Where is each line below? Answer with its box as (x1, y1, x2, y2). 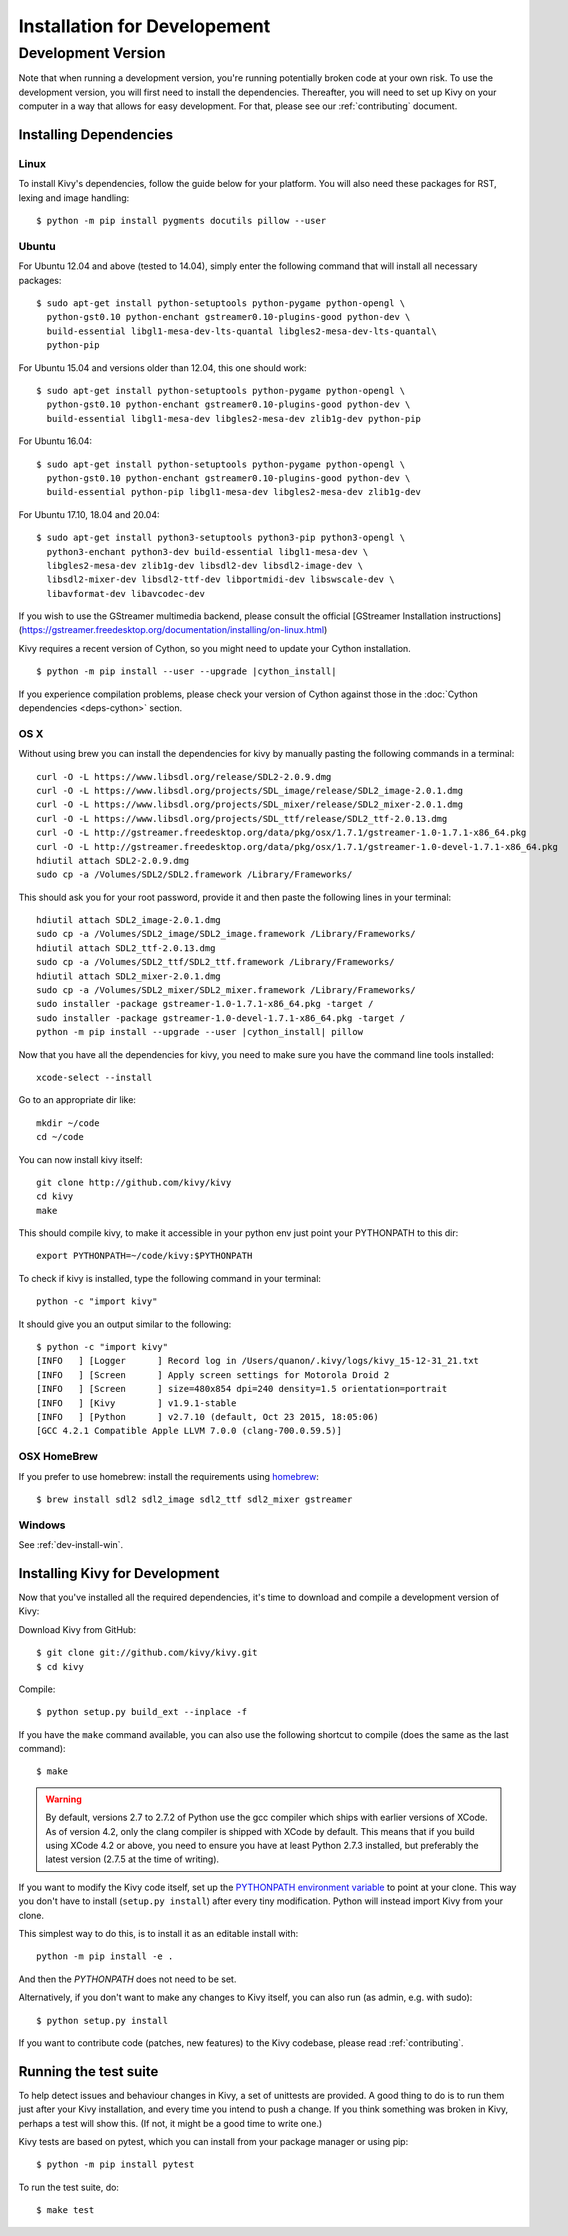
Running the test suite (18, 2063, 159, 2080)
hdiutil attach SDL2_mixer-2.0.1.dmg (36, 970, 222, 982)
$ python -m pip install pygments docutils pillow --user (36, 215, 327, 227)
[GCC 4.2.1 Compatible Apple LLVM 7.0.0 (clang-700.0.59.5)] (36, 1425, 342, 1437)
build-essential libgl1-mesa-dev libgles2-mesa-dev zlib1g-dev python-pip (46, 413, 422, 424)
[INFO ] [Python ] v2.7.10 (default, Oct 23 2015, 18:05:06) (36, 1411, 379, 1422)
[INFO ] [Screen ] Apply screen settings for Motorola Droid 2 (36, 1369, 390, 1380)
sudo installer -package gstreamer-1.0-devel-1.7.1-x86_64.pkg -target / (36, 1012, 406, 1024)
